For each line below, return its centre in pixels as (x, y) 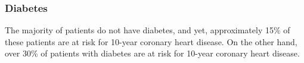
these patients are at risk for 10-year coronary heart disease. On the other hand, (151, 41)
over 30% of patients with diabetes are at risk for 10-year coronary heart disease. (152, 53)
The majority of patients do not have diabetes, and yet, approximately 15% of (148, 30)
